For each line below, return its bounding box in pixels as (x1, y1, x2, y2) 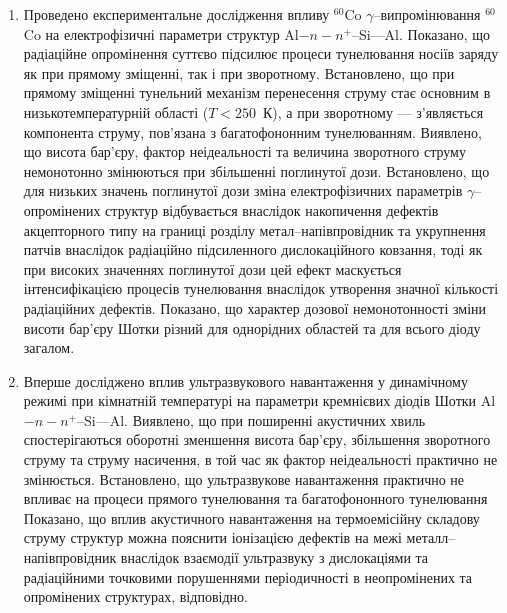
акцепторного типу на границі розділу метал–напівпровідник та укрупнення (23, 219, 486, 240)
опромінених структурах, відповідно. (23, 586, 248, 607)
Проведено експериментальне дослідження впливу (23, 4, 330, 24)
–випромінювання (373, 4, 481, 24)
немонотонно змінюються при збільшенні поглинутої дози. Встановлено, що (23, 160, 490, 181)
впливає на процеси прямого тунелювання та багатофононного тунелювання (23, 488, 488, 509)
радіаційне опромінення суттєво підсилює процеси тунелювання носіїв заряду (23, 43, 499, 64)
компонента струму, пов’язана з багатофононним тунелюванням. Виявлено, (23, 121, 482, 142)
